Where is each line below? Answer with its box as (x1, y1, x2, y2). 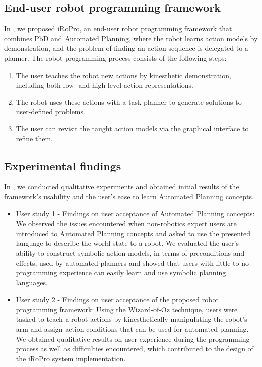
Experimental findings (4, 158, 121, 173)
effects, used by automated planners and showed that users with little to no (16, 257, 249, 268)
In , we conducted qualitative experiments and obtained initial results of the (4, 181, 239, 192)
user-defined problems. (16, 106, 85, 117)
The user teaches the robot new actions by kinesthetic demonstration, (16, 69, 231, 80)
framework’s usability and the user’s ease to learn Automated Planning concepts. (4, 191, 254, 201)
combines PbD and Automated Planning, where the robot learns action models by (4, 33, 258, 43)
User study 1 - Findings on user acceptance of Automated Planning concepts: (16, 208, 255, 218)
